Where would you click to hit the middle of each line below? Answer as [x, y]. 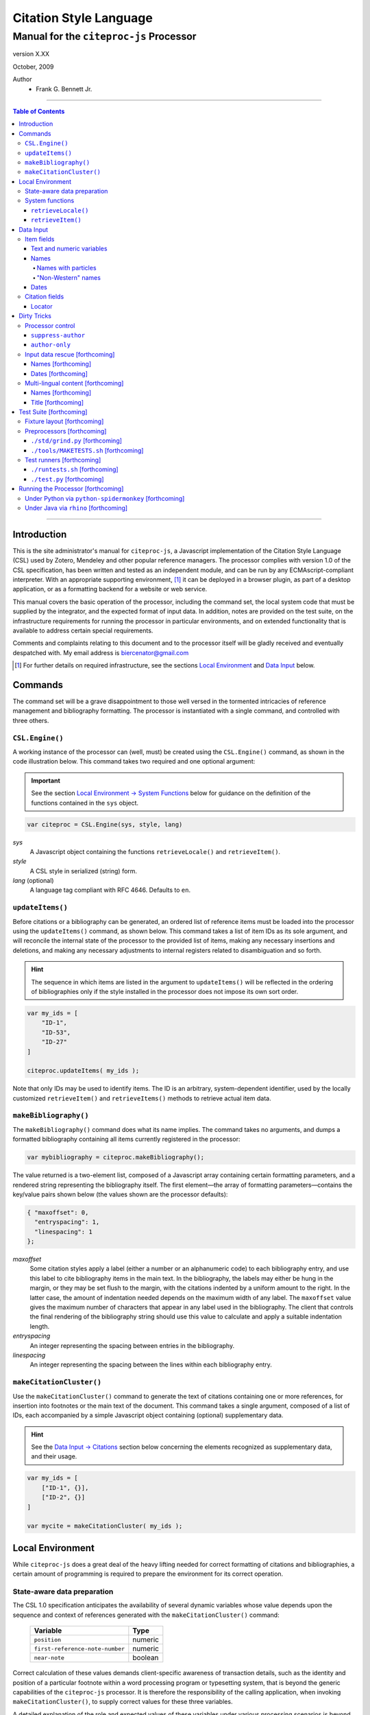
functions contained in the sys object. [85, 803]
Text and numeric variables [69, 249]
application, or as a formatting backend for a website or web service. [110, 589]
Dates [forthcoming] [60, 373]
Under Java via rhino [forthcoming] [76, 508]
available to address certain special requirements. [83, 630]
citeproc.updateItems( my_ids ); [83, 1071]
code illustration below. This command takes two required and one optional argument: [134, 761]
